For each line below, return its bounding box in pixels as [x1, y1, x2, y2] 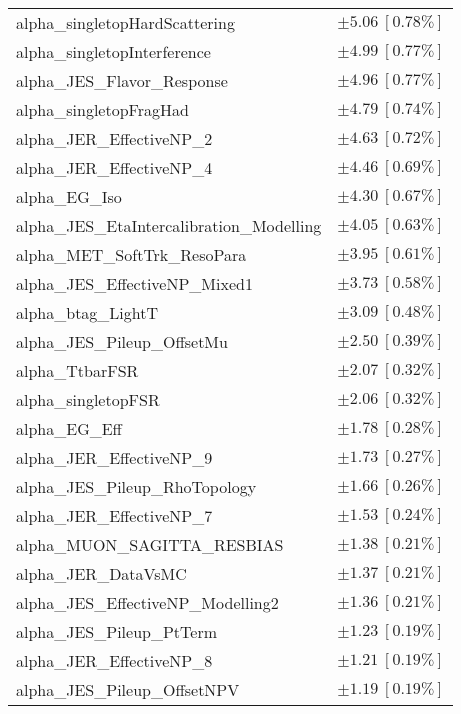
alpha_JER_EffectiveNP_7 [16, 504, 213, 527]
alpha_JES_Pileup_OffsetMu [16, 330, 228, 353]
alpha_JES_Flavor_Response [16, 69, 228, 92]
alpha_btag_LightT [16, 301, 159, 324]
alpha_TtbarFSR [16, 359, 139, 382]
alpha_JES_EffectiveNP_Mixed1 [16, 272, 253, 295]
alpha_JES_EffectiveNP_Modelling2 [16, 591, 279, 614]
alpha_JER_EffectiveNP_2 [16, 127, 213, 150]
